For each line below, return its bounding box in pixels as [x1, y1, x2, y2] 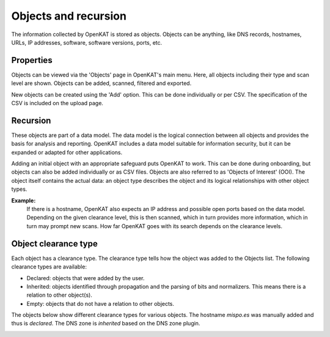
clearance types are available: [11, 263, 87, 270]
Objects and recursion [11, 9, 127, 23]
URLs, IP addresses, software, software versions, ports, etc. [11, 39, 163, 46]
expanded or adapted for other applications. [11, 149, 123, 156]
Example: [11, 196, 36, 204]
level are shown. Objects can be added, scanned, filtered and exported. [11, 80, 192, 87]
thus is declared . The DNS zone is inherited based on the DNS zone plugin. [11, 320, 200, 327]
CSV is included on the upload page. [11, 100, 104, 107]
